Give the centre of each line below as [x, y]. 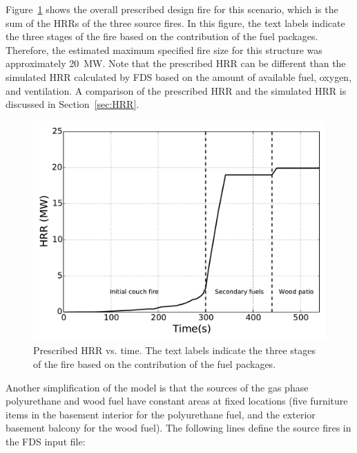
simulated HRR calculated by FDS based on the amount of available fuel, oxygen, [179, 76]
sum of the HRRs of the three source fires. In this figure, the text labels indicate [175, 22]
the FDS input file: [46, 441]
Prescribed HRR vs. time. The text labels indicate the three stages [174, 350]
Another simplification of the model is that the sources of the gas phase [157, 387]
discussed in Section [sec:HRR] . [73, 104]
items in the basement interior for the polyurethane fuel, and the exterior [161, 414]
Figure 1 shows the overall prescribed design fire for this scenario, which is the [172, 9]
